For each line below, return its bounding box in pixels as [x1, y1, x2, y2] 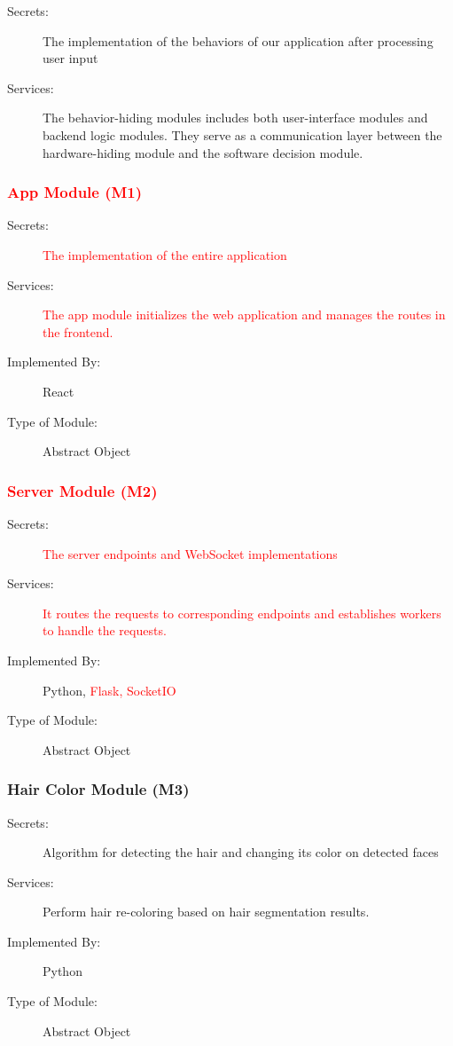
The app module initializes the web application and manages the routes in [43, 305, 446, 324]
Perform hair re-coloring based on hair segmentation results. [43, 902, 370, 921]
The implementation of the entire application [43, 245, 287, 263]
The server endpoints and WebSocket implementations [43, 544, 338, 562]
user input [43, 49, 98, 67]
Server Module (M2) [7, 479, 158, 501]
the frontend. [43, 322, 113, 341]
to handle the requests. [43, 621, 167, 640]
